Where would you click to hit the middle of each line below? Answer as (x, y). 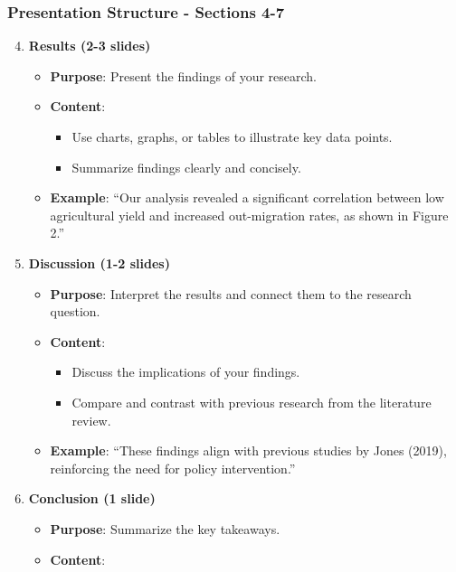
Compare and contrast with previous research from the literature (252, 402)
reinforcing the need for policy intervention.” (173, 468)
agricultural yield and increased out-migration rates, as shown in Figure (249, 215)
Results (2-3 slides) (90, 46)
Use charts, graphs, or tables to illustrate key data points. (232, 136)
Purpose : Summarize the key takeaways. (165, 528)
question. (75, 311)
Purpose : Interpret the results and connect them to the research (231, 293)
